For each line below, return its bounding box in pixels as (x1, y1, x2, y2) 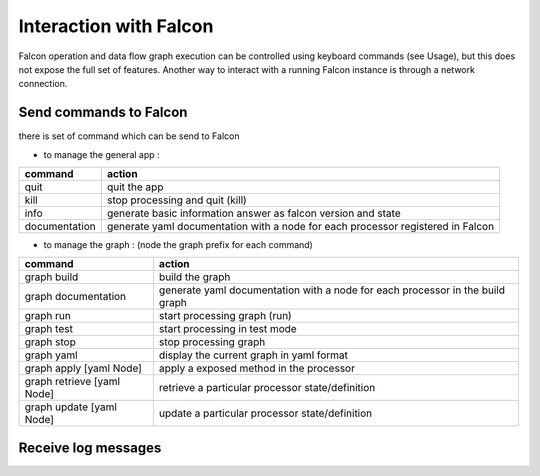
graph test (24, 322, 74, 336)
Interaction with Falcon (18, 15, 214, 37)
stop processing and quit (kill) (106, 193, 247, 207)
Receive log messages (18, 439, 162, 456)
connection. (18, 78, 68, 90)
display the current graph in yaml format (158, 348, 349, 362)
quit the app (106, 180, 164, 194)
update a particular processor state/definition (158, 406, 373, 420)
